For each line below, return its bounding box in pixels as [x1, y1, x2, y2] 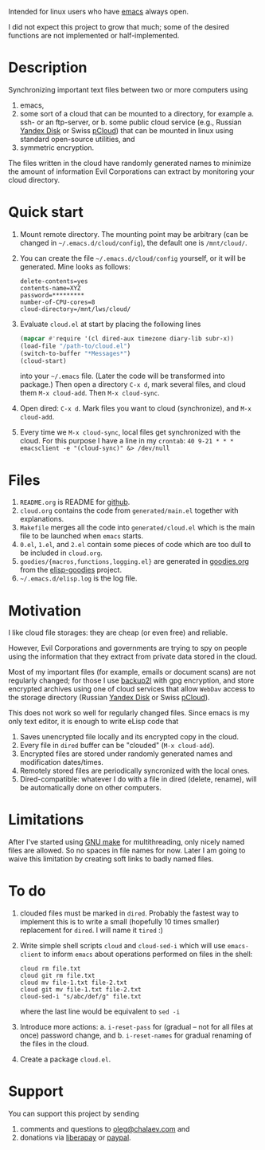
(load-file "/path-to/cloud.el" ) [19, 342, 131, 350]
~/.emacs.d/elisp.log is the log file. [19, 573, 138, 583]
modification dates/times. [19, 758, 103, 767]
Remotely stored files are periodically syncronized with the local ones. [19, 766, 251, 776]
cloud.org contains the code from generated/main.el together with [19, 506, 239, 515]
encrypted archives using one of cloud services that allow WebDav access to [8, 684, 255, 694]
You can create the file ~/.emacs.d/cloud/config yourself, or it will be [19, 253, 247, 262]
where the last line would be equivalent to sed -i [19, 1006, 181, 1016]
